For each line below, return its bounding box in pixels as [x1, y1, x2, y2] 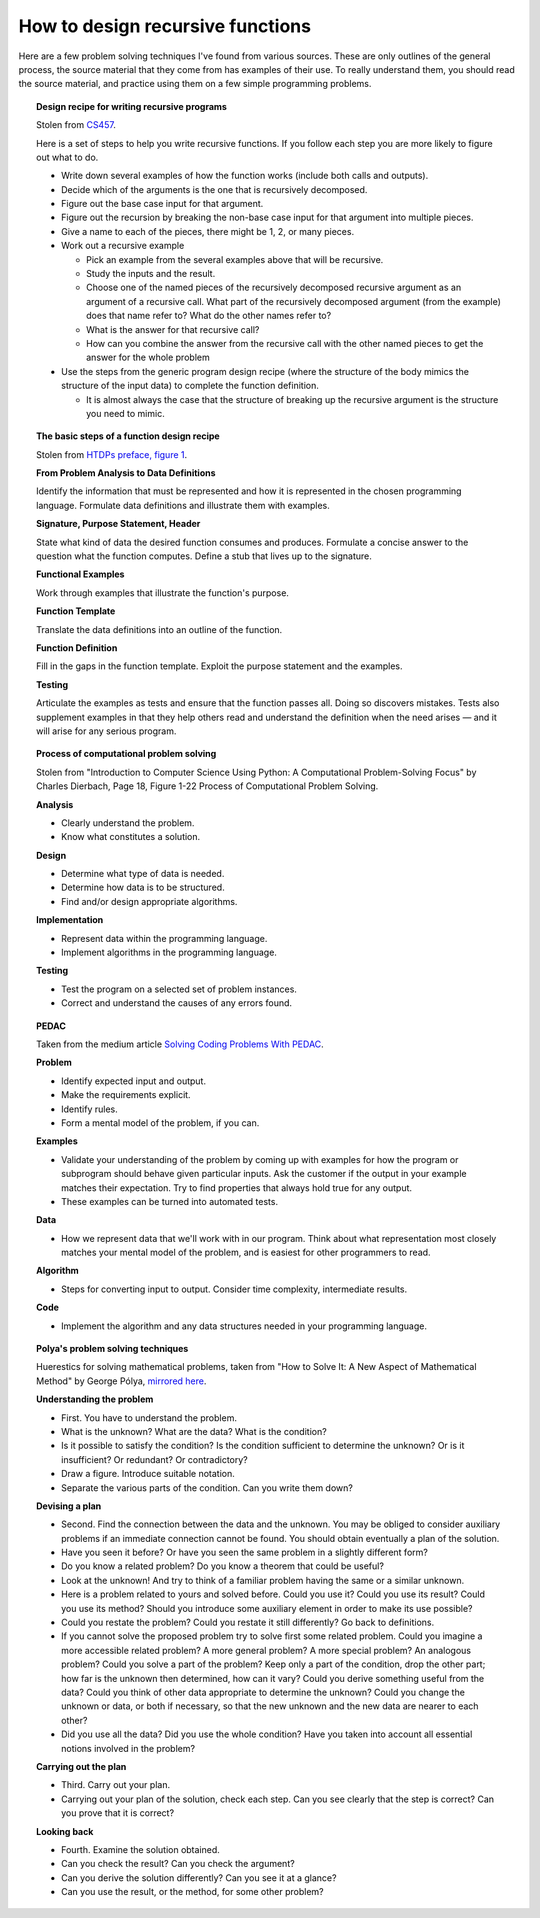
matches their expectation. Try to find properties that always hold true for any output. [61, 1181, 413, 1194]
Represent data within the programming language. [61, 932, 268, 944]
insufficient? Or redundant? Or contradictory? [61, 1453, 249, 1465]
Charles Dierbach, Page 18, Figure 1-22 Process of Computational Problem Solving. [36, 780, 379, 792]
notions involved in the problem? [61, 1742, 195, 1754]
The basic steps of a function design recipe [36, 430, 220, 442]
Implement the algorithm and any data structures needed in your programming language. [61, 1320, 427, 1332]
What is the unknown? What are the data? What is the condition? [61, 1425, 327, 1437]
